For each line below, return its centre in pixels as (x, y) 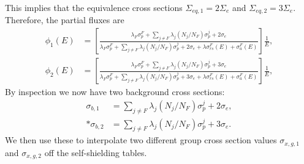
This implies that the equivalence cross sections (94, 7)
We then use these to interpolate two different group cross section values (141, 140)
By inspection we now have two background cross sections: (115, 92)
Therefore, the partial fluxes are (65, 20)
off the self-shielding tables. (96, 152)
